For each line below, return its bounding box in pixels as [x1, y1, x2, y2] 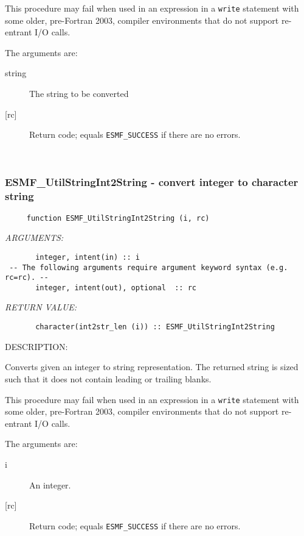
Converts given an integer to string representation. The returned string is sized [5, 360, 299, 373]
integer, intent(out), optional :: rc [35, 283, 196, 292]
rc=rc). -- [5, 273, 49, 282]
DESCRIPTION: [5, 340, 68, 352]
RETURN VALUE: [5, 301, 77, 313]
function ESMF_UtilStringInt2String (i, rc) [26, 213, 210, 223]
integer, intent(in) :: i [35, 252, 140, 262]
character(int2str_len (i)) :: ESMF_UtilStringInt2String [35, 323, 275, 332]
